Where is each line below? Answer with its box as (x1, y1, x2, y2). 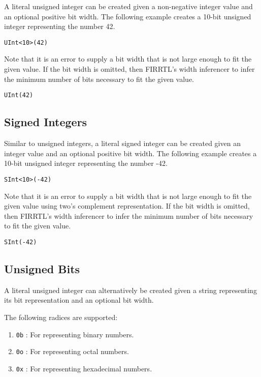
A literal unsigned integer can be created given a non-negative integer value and (4, 1, 253, 11)
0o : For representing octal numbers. (16, 346, 129, 357)
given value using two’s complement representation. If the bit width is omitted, (4, 200, 250, 211)
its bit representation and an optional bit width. (4, 295, 154, 305)
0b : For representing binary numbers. (16, 329, 134, 339)
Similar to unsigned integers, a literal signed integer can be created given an (4, 138, 241, 149)
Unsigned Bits (4, 260, 80, 276)
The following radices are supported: (4, 311, 118, 322)
